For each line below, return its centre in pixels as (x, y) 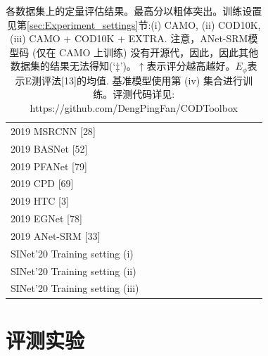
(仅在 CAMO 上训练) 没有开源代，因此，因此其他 (145, 52)
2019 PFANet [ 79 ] (49, 166)
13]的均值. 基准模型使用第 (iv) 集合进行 (153, 80)
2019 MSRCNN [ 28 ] (53, 131)
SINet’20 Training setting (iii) (75, 288)
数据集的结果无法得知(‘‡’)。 (73, 66)
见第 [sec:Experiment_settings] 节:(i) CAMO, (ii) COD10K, (134, 24)
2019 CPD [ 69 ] (42, 183)
